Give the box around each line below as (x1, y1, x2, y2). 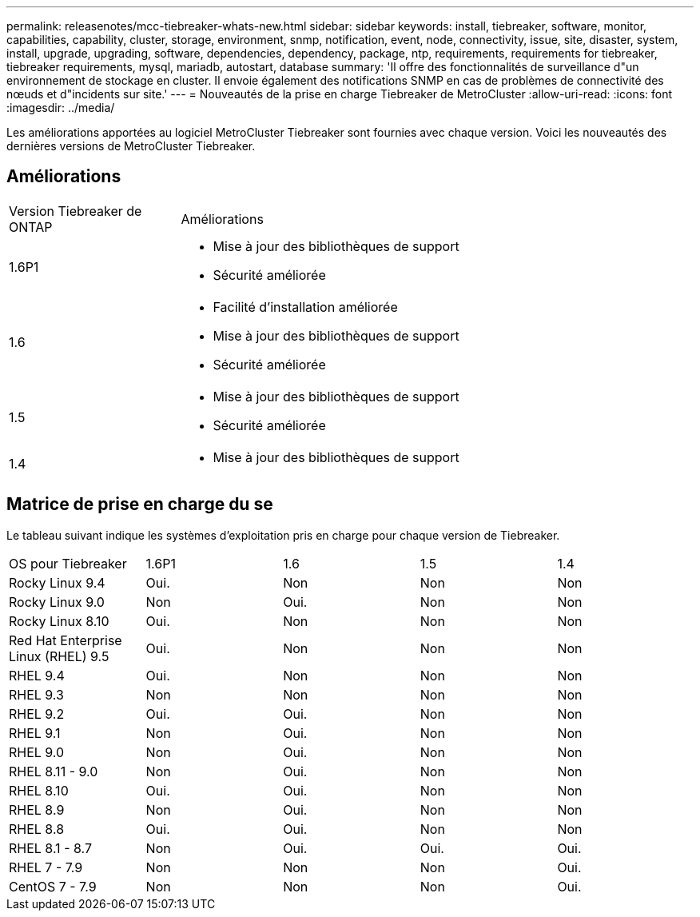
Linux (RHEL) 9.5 (9, 648, 109, 664)
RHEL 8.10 (9, 782, 69, 799)
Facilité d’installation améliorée (213, 298, 398, 315)
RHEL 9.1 (9, 724, 61, 741)
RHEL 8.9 (9, 801, 65, 818)
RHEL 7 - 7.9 (9, 859, 83, 875)
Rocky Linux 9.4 (9, 574, 105, 591)
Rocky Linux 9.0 (9, 593, 105, 610)
